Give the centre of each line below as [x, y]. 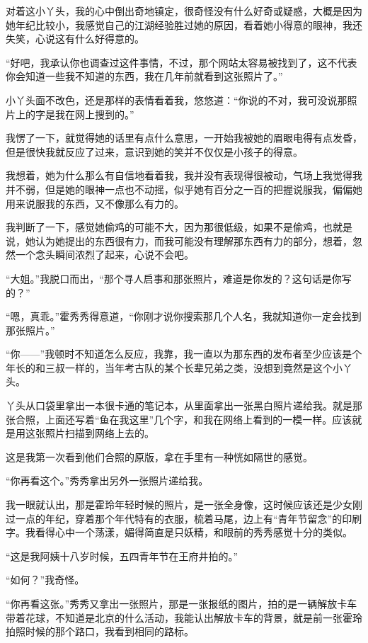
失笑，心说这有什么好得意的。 [75, 39]
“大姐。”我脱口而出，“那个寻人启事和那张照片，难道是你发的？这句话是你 [174, 278]
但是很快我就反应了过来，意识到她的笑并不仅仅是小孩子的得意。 [154, 151]
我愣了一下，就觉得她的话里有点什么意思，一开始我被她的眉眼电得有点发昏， [184, 138]
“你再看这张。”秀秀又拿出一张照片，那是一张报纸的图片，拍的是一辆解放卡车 [182, 603]
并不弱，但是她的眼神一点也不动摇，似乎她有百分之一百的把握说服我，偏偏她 [184, 189]
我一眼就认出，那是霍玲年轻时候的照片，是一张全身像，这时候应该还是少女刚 [184, 505]
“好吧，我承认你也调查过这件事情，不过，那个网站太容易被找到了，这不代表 [182, 62]
